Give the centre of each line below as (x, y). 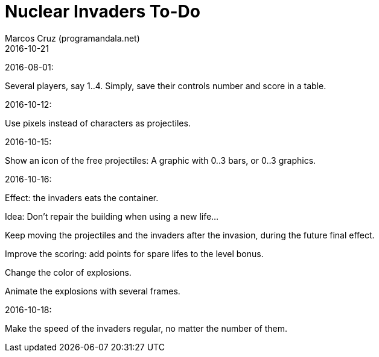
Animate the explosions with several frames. (93, 291)
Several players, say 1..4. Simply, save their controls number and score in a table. (166, 85)
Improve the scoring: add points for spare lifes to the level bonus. (134, 253)
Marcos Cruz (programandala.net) (72, 38)
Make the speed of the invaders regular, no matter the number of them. (146, 328)
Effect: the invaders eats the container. (82, 197)
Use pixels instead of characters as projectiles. (98, 123)
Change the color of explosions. (68, 272)
